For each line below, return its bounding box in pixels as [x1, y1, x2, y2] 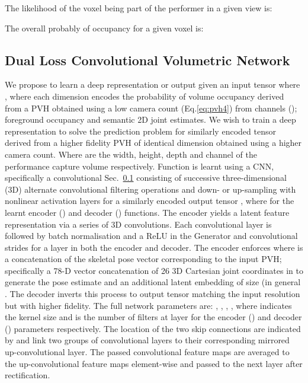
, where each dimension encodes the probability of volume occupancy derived [5, 90, 284, 102]
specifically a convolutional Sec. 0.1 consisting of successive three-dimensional [5, 171, 287, 184]
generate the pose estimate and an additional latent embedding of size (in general [5, 276, 301, 288]
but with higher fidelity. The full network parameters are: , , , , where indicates [5, 299, 292, 311]
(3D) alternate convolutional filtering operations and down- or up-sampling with [5, 183, 296, 195]
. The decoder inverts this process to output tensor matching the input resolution [5, 288, 300, 300]
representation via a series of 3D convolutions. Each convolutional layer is [5, 218, 272, 230]
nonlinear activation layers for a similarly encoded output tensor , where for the [5, 194, 294, 207]
